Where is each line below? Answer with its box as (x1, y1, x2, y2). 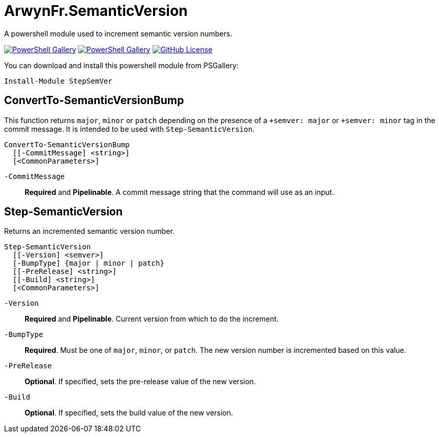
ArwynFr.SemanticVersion (4, 2, 188, 19)
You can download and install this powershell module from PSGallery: (4, 61, 239, 70)
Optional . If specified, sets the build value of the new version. (25, 408, 233, 418)
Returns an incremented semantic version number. (4, 227, 175, 236)
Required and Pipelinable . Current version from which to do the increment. (25, 314, 279, 324)
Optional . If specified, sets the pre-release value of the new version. (25, 377, 256, 386)
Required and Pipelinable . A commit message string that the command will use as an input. (25, 187, 334, 196)
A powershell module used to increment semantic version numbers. (4, 29, 233, 38)
